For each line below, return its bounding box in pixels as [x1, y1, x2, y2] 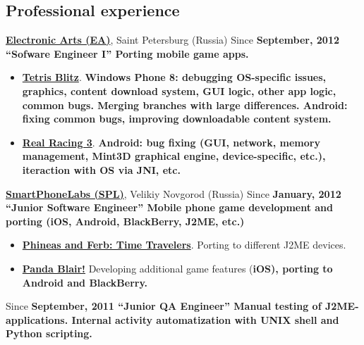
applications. [6, 312, 68, 327]
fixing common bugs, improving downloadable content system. [22, 111, 332, 126]
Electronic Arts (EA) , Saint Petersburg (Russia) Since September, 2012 [6, 32, 340, 47]
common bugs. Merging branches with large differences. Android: [22, 97, 348, 112]
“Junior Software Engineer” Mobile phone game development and [6, 200, 334, 215]
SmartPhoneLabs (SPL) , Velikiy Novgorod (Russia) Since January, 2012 [6, 186, 341, 201]
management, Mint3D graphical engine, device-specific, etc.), [22, 149, 326, 163]
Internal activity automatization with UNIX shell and [71, 312, 339, 327]
